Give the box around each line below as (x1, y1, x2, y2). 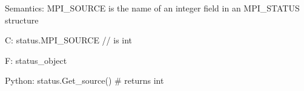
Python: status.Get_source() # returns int (5, 74, 164, 87)
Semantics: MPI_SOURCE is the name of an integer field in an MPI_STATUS (5, 2, 300, 14)
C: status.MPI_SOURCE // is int (5, 34, 133, 46)
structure (5, 13, 39, 26)
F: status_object (5, 54, 67, 66)
